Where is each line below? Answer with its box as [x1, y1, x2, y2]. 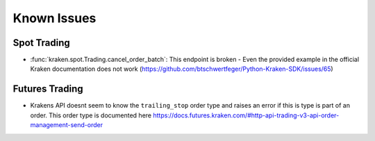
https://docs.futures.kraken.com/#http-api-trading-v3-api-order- [153, 111, 340, 119]
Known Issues [12, 10, 97, 26]
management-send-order [30, 121, 103, 129]
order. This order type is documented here [30, 111, 152, 119]
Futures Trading [12, 83, 83, 95]
